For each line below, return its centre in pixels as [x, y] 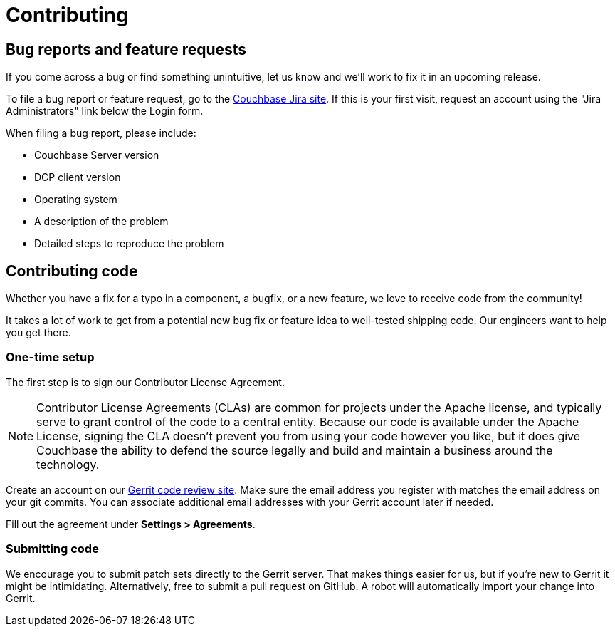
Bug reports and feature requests [126, 49]
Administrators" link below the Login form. [105, 111]
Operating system [76, 200]
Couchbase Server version [97, 155]
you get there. [38, 333]
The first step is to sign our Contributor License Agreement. [145, 382]
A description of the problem [101, 222]
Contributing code [72, 271]
